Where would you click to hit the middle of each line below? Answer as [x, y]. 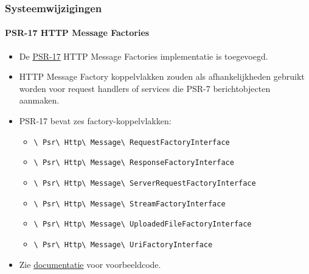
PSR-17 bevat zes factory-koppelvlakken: [95, 121]
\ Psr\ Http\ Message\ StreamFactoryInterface [130, 204]
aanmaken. [39, 100]
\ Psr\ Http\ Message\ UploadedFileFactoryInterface [143, 224]
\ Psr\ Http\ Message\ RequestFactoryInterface [132, 142]
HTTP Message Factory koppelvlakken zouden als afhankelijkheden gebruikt [162, 76]
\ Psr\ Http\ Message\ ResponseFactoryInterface [134, 163]
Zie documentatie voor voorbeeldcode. [90, 264]
